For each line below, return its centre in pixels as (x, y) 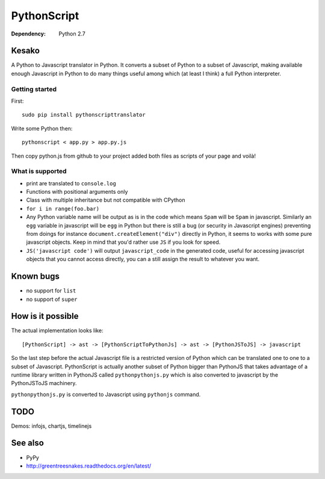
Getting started (34, 89)
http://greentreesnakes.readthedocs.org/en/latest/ (89, 466)
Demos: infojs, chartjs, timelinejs (51, 426)
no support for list (51, 291)
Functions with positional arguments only (77, 192)
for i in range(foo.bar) (63, 209)
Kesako (26, 51)
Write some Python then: (42, 128)
